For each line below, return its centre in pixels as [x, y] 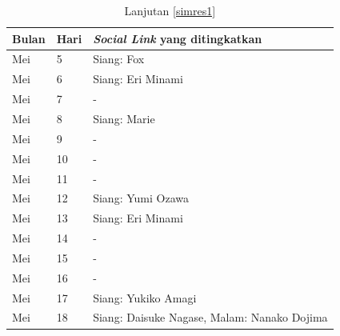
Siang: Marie [124, 118]
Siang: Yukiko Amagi [145, 297]
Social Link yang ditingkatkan [178, 38]
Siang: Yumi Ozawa [141, 198]
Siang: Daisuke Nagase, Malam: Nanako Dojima [210, 317]
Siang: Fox [119, 59]
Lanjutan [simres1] [170, 10]
